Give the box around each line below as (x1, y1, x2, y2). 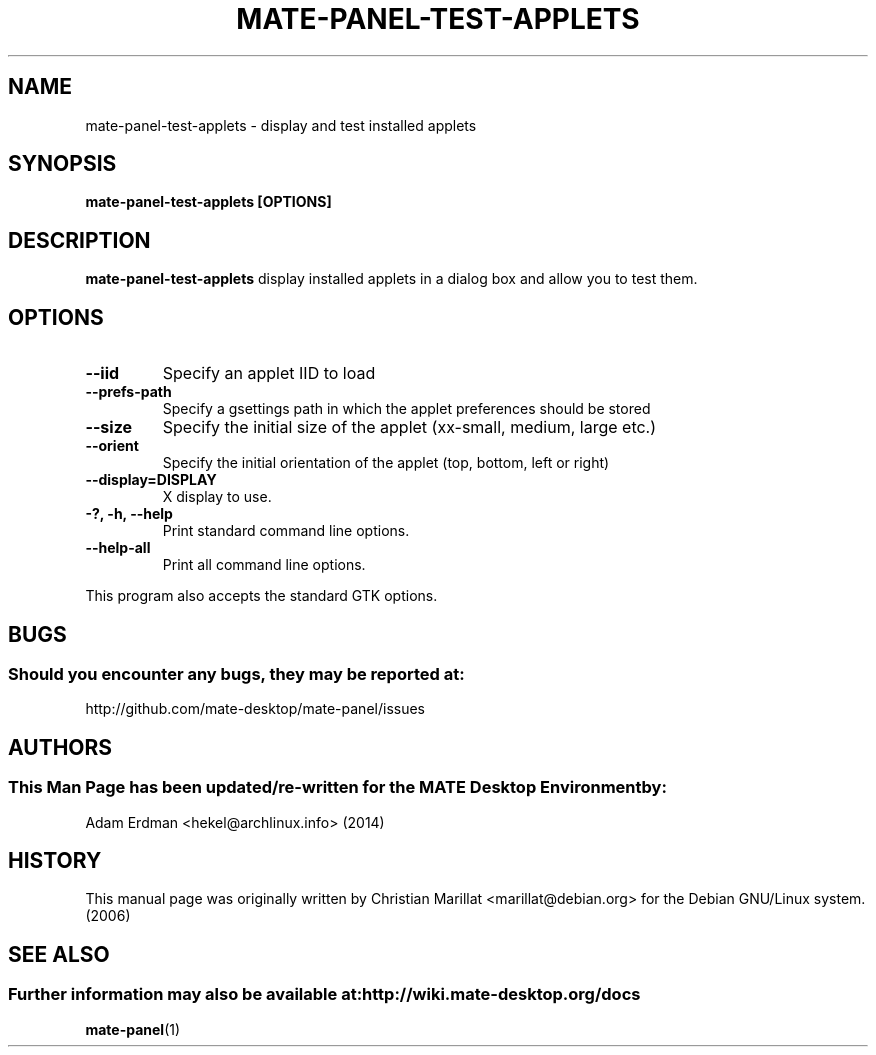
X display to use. (162, 488, 272, 506)
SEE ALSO (8, 941, 110, 967)
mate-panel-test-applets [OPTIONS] (85, 193, 332, 211)
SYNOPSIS (8, 151, 117, 177)
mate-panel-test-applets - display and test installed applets (85, 116, 477, 134)
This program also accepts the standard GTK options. (85, 587, 438, 605)
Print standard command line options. (162, 522, 410, 540)
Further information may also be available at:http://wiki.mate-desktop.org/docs (8, 984, 641, 1005)
